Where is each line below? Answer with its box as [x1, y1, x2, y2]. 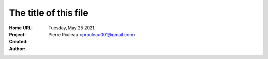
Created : [9, 39, 28, 45]
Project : [9, 31, 26, 37]
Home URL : [9, 25, 33, 31]
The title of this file [9, 7, 89, 18]
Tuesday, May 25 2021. [48, 25, 96, 31]
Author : [9, 45, 26, 52]
